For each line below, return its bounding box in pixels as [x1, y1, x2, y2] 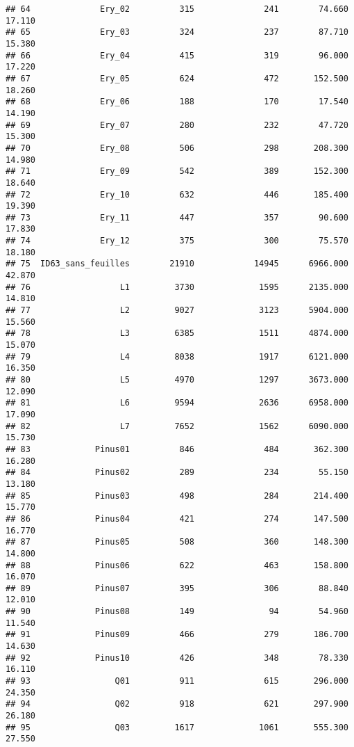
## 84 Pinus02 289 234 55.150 [6, 467, 348, 478]
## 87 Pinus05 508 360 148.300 [6, 537, 348, 547]
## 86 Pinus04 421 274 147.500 [6, 513, 348, 524]
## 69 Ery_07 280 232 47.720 [6, 120, 348, 130]
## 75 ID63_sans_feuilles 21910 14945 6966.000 [6, 259, 348, 269]
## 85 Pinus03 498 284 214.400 [6, 490, 348, 501]
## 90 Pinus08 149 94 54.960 [6, 607, 348, 617]
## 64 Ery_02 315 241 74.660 [6, 4, 348, 14]
